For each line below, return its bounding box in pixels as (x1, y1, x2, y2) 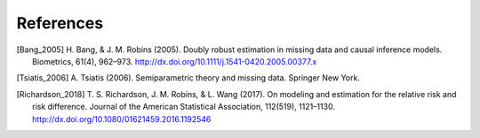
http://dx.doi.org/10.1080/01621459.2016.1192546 (32, 113, 212, 124)
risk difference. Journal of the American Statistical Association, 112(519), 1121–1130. (32, 102, 335, 112)
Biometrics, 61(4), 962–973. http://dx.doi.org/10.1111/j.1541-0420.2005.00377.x (32, 56, 317, 66)
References (16, 13, 104, 33)
